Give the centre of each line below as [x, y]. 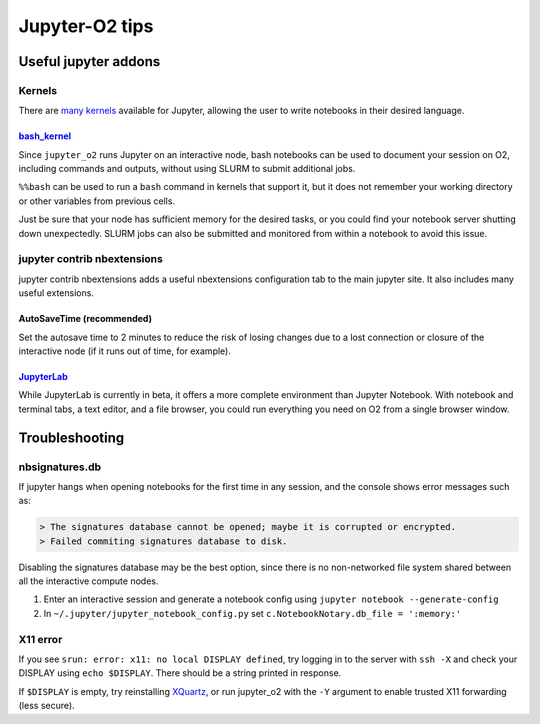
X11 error [40, 639]
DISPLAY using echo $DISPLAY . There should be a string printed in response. [180, 673]
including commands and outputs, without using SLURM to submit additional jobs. [187, 169]
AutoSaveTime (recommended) [85, 319]
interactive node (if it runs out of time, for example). [125, 351]
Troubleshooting [71, 437]
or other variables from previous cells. [96, 201]
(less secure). [46, 706]
